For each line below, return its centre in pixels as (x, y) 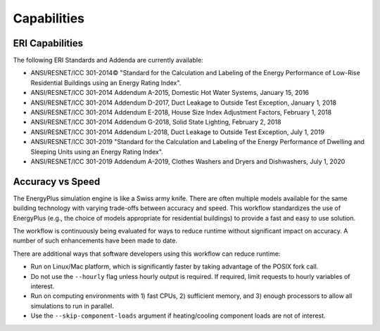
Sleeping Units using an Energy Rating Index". (97, 152)
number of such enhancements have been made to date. (95, 241)
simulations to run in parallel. (72, 306)
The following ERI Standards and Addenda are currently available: (108, 60)
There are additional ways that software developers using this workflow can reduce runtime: (147, 254)
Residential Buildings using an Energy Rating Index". (106, 83)
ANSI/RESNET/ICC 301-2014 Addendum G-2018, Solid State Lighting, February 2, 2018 (156, 122)
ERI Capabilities (48, 43)
